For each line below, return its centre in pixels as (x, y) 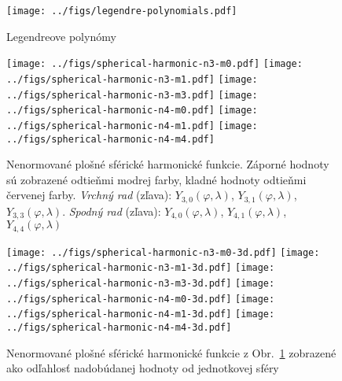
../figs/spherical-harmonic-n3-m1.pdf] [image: (132, 79)
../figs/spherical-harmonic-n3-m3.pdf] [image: (132, 95)
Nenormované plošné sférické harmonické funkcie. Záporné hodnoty (168, 164)
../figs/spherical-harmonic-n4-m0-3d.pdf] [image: (141, 299)
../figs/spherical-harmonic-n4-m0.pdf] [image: (132, 111)
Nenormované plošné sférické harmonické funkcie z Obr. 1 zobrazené (171, 352)
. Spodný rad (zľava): (112, 211)
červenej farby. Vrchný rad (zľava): (89, 195)
